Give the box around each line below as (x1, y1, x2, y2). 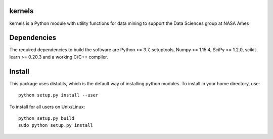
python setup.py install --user (18, 92, 99, 98)
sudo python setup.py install (18, 122, 94, 128)
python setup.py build (18, 115, 75, 121)
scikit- (245, 47, 258, 53)
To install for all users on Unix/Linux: (9, 103, 85, 110)
